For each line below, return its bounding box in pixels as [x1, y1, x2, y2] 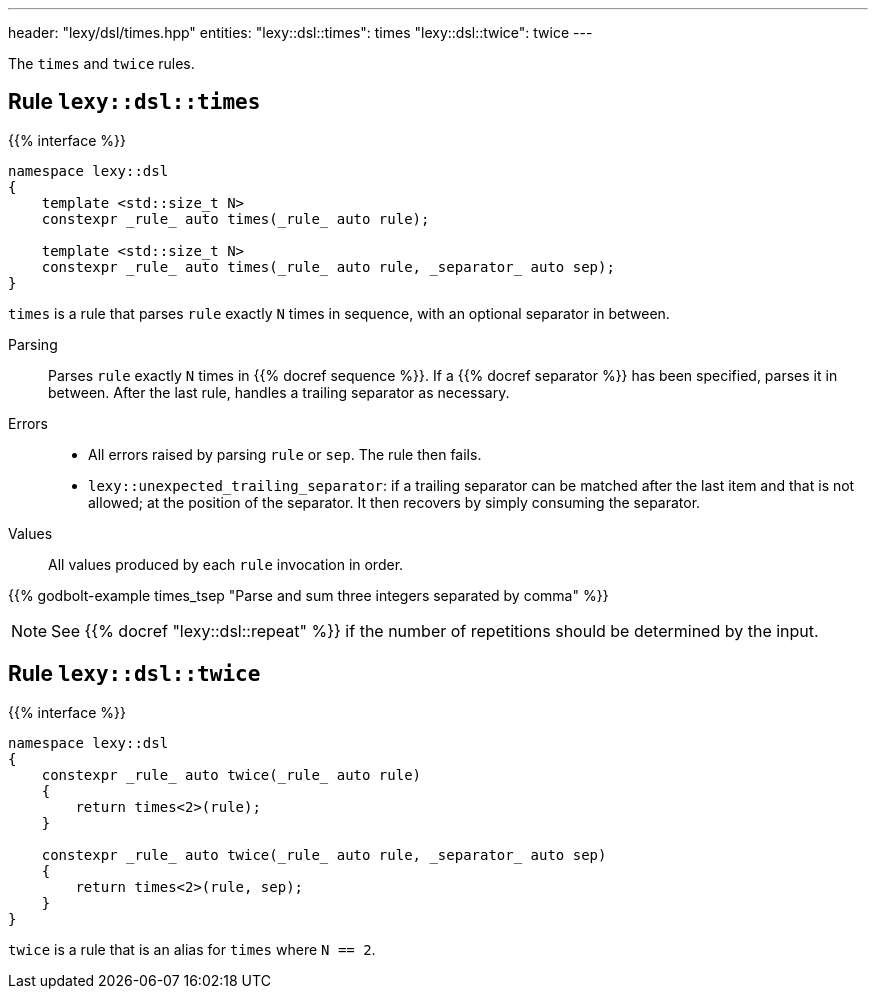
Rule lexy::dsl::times [8, 89, 261, 115]
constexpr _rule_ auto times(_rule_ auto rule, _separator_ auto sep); [41, 258, 615, 275]
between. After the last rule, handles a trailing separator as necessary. [48, 383, 510, 401]
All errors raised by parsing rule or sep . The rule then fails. [88, 445, 482, 463]
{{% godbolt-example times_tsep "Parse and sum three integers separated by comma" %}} [8, 586, 609, 604]
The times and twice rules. [8, 55, 195, 72]
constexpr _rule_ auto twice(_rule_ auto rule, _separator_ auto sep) [41, 846, 607, 863]
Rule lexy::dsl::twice [8, 661, 261, 687]
